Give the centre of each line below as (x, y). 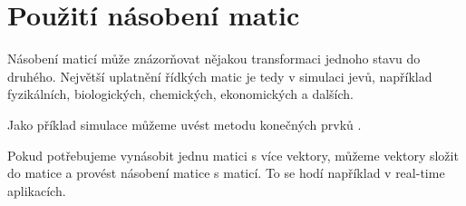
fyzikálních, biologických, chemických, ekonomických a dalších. (180, 94)
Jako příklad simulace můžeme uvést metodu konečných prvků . (184, 124)
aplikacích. (37, 190)
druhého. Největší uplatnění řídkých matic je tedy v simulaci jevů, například (220, 76)
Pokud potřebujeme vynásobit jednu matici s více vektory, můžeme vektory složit (233, 155)
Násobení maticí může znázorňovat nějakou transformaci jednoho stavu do (214, 59)
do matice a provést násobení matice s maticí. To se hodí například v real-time (226, 173)
